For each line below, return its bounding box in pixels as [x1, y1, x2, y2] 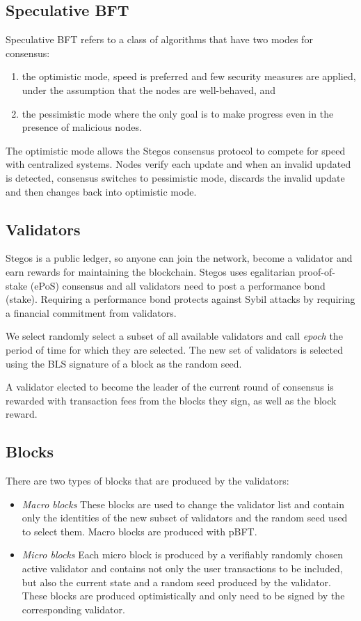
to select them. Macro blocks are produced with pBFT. [22, 524, 257, 538]
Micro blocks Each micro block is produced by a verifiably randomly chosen [22, 547, 344, 562]
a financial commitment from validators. [6, 305, 177, 320]
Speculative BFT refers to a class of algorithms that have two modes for [6, 32, 313, 47]
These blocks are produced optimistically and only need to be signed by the [22, 588, 345, 603]
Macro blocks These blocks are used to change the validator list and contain [22, 496, 344, 511]
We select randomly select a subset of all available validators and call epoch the [6, 329, 343, 343]
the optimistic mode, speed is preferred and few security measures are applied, [22, 69, 356, 84]
